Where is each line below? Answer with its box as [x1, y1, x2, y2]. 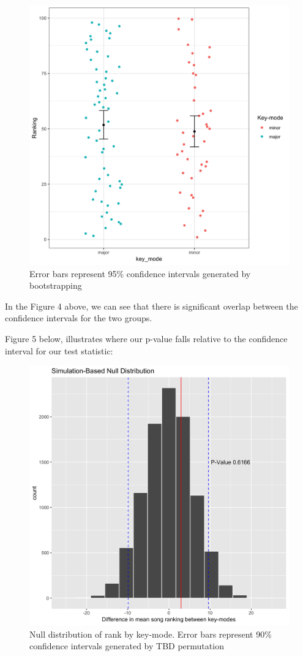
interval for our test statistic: [5, 344, 113, 357]
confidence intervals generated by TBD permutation [29, 639, 224, 652]
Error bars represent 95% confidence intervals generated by [29, 267, 251, 280]
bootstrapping [29, 279, 82, 292]
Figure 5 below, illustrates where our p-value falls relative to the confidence [5, 332, 288, 345]
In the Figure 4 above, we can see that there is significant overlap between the [5, 299, 298, 312]
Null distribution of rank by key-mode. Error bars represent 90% [29, 627, 272, 640]
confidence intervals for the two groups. [5, 311, 152, 324]
